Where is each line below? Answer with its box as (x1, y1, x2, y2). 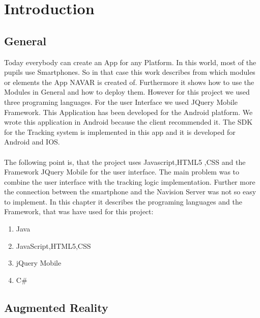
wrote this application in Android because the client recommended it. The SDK (4, 117, 253, 127)
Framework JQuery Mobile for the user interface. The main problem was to (4, 166, 240, 177)
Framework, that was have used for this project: (4, 206, 154, 217)
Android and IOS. (4, 136, 60, 147)
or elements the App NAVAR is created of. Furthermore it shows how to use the (4, 76, 254, 87)
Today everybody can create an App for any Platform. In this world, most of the (4, 56, 256, 67)
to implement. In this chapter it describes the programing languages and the (4, 196, 242, 207)
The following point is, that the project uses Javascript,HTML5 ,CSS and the (4, 156, 246, 167)
